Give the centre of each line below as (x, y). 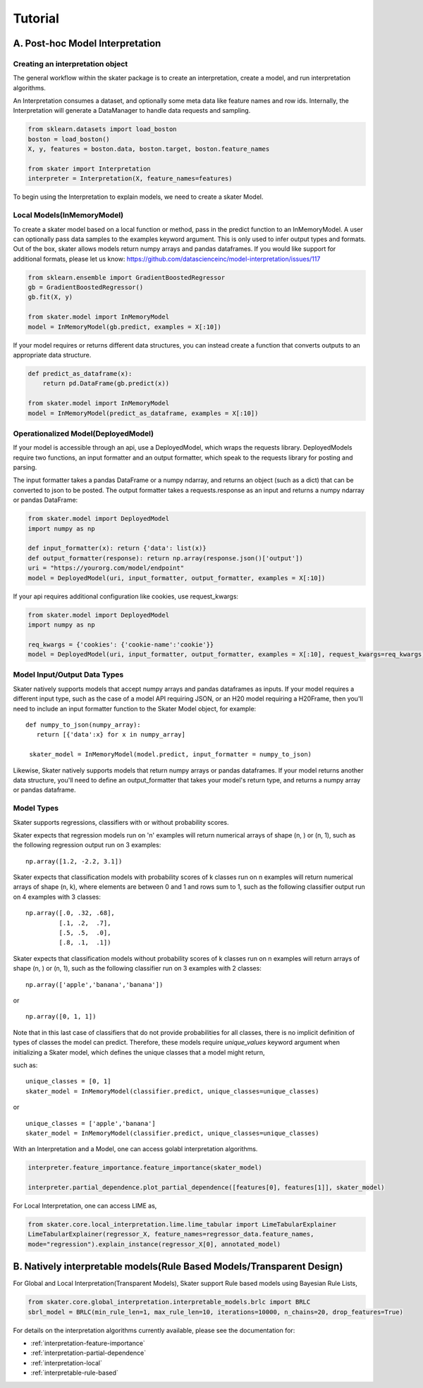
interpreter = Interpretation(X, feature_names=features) (130, 179)
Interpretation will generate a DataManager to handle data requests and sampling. (132, 111)
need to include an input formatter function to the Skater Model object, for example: (135, 708)
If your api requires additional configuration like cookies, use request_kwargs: (126, 596)
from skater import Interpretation (89, 169)
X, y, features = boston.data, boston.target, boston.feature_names (149, 149)
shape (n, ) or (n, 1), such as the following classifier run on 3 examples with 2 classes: (137, 969)
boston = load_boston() (69, 139)
